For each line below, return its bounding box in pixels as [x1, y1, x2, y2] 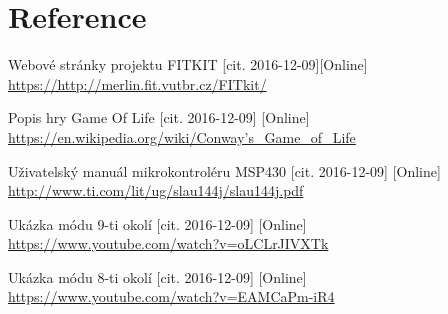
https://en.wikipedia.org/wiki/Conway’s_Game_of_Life [8, 126, 356, 147]
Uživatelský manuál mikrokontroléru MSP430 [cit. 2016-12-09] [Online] [8, 160, 441, 181]
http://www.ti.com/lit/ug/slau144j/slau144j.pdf [8, 180, 304, 201]
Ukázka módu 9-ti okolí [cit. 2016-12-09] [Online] [8, 213, 307, 234]
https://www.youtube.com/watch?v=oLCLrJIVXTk [8, 233, 329, 254]
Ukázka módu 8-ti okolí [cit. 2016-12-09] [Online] [8, 266, 307, 287]
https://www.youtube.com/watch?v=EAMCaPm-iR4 [8, 286, 335, 307]
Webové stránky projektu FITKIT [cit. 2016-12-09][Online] [8, 54, 368, 75]
